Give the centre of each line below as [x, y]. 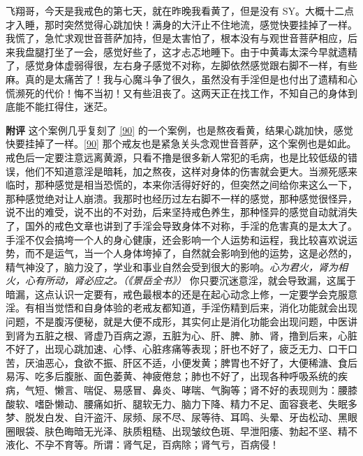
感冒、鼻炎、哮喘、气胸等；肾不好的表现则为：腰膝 [240, 390]
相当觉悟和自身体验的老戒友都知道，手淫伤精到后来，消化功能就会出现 [196, 308]
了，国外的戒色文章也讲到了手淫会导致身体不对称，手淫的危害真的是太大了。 [181, 225]
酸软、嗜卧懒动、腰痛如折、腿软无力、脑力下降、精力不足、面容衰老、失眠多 [181, 403]
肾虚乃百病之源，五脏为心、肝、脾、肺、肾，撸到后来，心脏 [220, 335]
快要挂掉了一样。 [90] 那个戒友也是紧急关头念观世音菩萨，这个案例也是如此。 [181, 144]
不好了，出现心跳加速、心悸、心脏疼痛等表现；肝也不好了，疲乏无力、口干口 [181, 349]
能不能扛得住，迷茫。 [64, 106]
